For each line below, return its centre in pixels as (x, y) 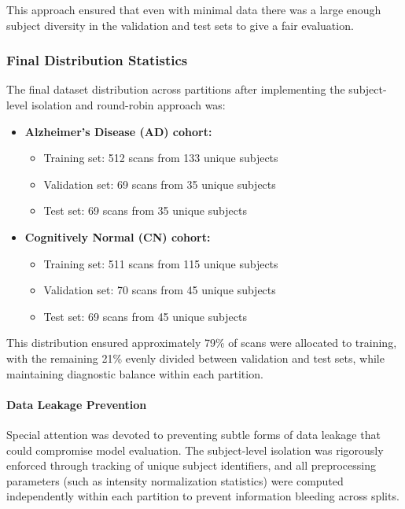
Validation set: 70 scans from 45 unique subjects (160, 290)
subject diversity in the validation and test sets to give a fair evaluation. (180, 25)
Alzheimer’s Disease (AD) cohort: (118, 131)
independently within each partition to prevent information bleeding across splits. (203, 496)
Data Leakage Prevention (77, 404)
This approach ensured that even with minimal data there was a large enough (194, 9)
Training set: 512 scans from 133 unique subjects (161, 158)
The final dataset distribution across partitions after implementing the (176, 89)
